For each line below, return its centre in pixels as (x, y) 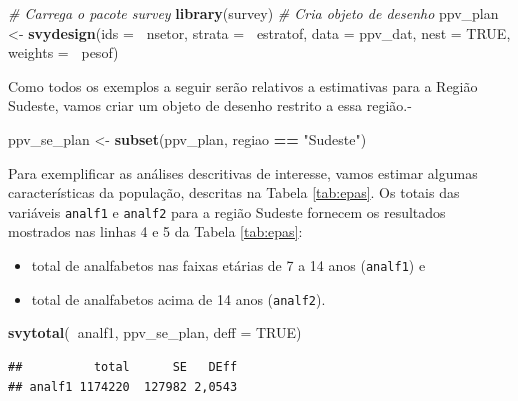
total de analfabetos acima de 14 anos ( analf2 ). (178, 298)
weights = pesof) (63, 52)
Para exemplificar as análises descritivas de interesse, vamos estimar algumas (243, 172)
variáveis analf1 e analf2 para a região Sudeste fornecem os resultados (227, 211)
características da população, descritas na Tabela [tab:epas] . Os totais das (234, 192)
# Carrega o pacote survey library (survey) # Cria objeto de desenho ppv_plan (253, 13)
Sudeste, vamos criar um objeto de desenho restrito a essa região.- (210, 105)
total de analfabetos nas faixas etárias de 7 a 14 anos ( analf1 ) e (228, 265)
